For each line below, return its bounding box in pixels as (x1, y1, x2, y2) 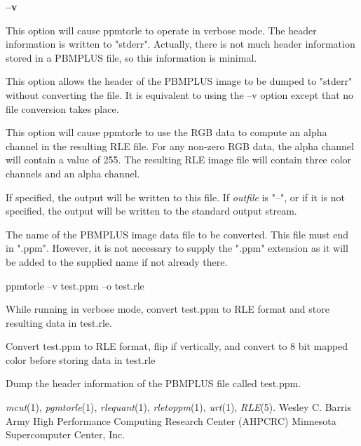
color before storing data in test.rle (6, 352, 156, 367)
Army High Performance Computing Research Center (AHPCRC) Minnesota (6, 413, 336, 428)
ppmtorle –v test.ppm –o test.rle (6, 278, 144, 292)
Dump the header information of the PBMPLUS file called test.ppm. (6, 376, 301, 391)
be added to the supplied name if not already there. (6, 254, 228, 269)
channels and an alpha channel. (6, 165, 140, 180)
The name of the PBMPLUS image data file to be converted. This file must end (6, 227, 348, 241)
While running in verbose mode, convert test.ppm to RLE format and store (6, 302, 329, 316)
